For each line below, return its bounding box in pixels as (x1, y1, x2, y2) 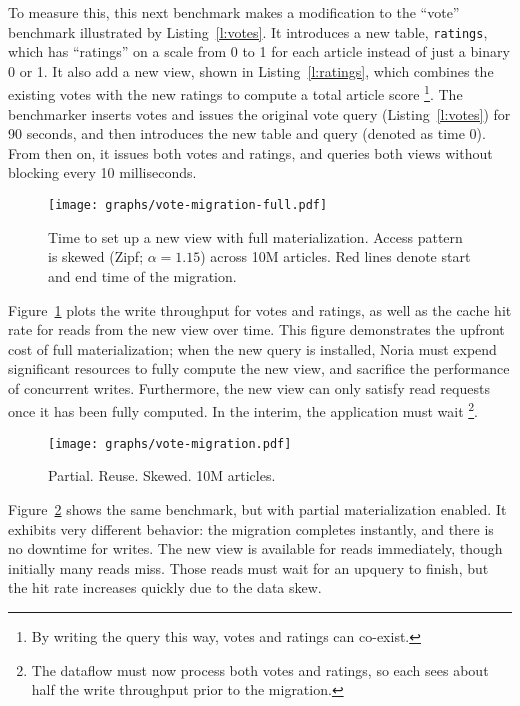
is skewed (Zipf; (48, 246, 144, 267)
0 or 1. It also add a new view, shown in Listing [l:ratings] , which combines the (8, 60, 494, 81)
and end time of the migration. (48, 265, 237, 286)
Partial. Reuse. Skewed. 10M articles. (48, 465, 276, 486)
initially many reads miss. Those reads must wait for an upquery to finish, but (8, 557, 489, 578)
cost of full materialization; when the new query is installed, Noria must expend (8, 338, 497, 359)
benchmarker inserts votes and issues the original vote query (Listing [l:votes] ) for (8, 103, 511, 124)
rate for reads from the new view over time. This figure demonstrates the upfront (8, 319, 505, 340)
